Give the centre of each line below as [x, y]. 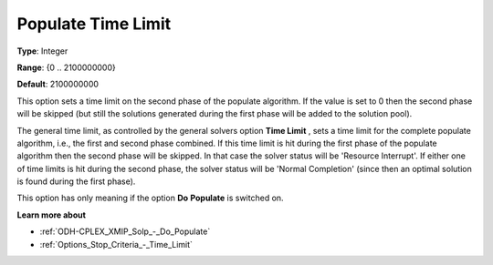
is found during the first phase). [76, 181]
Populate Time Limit [94, 24]
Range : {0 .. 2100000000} [66, 67]
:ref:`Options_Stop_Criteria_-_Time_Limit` [116, 244]
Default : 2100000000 [58, 84]
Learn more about [52, 215]
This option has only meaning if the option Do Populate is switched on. [150, 198]
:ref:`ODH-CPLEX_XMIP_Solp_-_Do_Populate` [125, 231]
